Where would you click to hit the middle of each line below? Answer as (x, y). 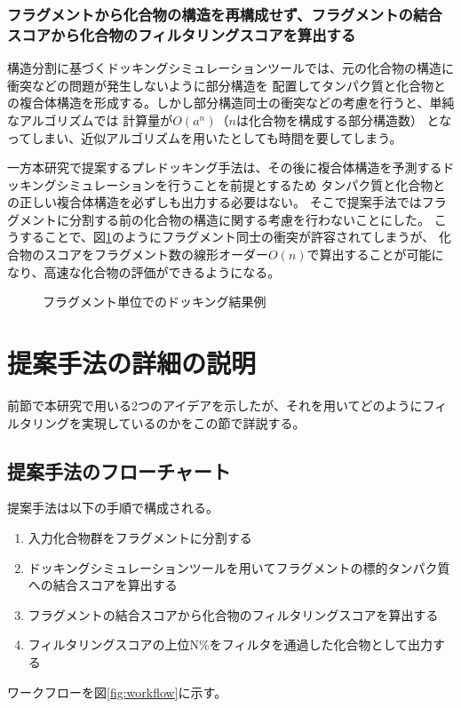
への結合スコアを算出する (103, 585)
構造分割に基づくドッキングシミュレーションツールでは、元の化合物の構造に (231, 68)
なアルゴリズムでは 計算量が (90, 119)
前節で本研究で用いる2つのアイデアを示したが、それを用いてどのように (215, 405)
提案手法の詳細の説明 (132, 363)
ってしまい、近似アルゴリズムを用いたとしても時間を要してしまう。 (205, 137)
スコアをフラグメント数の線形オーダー (156, 255)
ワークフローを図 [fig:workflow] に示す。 (117, 692)
